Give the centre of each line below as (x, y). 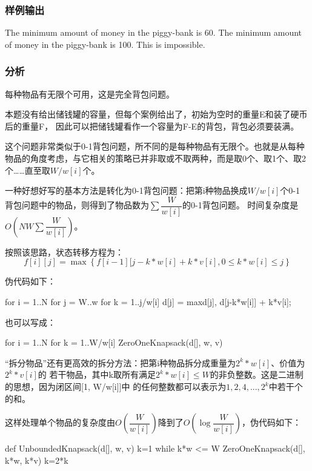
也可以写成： (30, 322)
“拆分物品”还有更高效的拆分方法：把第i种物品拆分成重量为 (121, 362)
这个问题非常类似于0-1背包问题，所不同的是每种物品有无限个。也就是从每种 (155, 146)
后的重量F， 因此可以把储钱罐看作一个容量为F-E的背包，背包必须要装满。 (152, 126)
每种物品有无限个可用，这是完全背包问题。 (90, 94)
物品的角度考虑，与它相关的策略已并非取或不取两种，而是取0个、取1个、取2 (155, 158)
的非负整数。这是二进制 (257, 374)
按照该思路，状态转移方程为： (64, 252)
